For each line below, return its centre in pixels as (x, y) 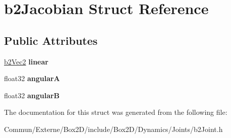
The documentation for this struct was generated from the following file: (116, 112)
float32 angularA (32, 78)
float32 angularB (32, 95)
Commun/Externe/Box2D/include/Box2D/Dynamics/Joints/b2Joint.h (113, 129)
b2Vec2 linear (26, 61)
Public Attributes (51, 40)
